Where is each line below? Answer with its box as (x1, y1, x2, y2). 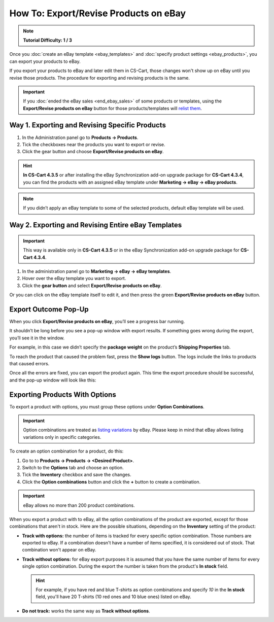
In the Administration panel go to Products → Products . (22, 134, 139, 141)
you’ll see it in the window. (9, 335, 65, 341)
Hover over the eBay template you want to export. (22, 275, 126, 282)
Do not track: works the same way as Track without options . (22, 608, 150, 614)
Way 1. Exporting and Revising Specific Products (9, 121, 166, 129)
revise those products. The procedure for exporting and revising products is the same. (9, 75, 190, 81)
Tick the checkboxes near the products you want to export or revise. (22, 141, 165, 147)
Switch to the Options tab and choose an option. (22, 464, 124, 470)
